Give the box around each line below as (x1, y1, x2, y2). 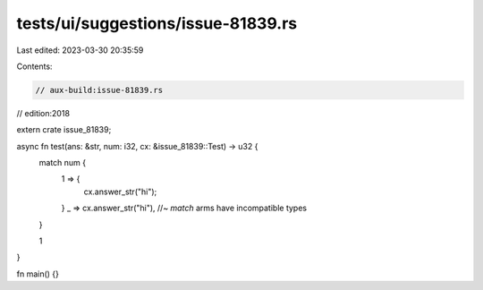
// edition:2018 (16, 107, 71, 118)
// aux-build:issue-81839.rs (35, 85, 164, 95)
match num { (38, 158, 87, 168)
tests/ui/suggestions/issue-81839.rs (16, 13, 298, 33)
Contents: (16, 61, 53, 72)
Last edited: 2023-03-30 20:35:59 (16, 45, 144, 55)
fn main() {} (16, 269, 60, 279)
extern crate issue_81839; (16, 124, 112, 135)
